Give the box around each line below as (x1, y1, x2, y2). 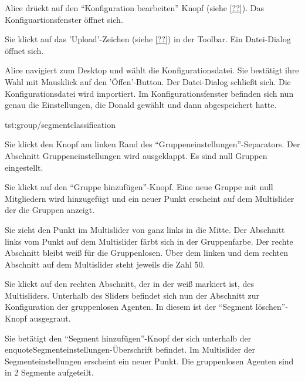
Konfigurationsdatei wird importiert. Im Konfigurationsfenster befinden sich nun (5, 87, 294, 99)
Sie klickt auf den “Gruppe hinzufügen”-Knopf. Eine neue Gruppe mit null (5, 181, 273, 193)
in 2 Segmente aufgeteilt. (5, 366, 94, 378)
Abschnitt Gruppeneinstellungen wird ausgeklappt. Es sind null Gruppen (5, 149, 267, 161)
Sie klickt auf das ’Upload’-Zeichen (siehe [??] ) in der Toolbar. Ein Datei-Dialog (5, 33, 291, 45)
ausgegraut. (29, 312, 71, 324)
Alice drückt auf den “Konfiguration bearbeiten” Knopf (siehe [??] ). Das (5, 2, 264, 13)
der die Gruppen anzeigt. (5, 204, 95, 216)
